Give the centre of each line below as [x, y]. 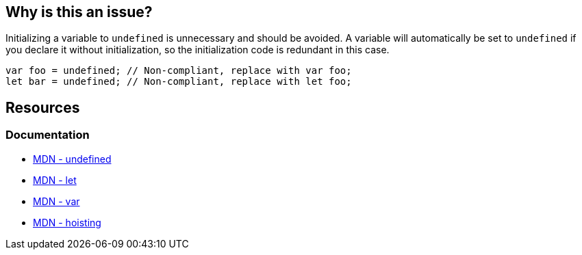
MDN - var [56, 201]
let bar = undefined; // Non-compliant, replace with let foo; [179, 82]
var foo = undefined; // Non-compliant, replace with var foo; [179, 71]
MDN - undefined [72, 159]
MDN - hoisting [67, 222]
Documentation [48, 135]
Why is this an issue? [79, 12]
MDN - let [55, 180]
